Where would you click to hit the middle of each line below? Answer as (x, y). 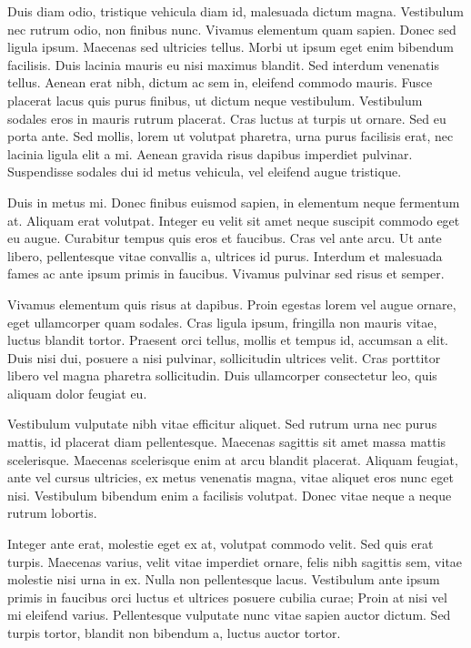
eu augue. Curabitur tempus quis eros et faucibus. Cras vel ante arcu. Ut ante (225, 238)
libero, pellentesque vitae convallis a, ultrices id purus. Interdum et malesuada (225, 255)
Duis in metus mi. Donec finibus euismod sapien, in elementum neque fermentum (234, 202)
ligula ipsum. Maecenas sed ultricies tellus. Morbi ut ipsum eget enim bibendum (230, 47)
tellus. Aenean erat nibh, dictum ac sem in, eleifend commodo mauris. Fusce (220, 82)
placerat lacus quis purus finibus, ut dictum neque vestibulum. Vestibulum (215, 100)
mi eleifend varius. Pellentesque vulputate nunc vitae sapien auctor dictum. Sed (229, 615)
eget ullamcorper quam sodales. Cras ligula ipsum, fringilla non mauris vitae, (222, 322)
